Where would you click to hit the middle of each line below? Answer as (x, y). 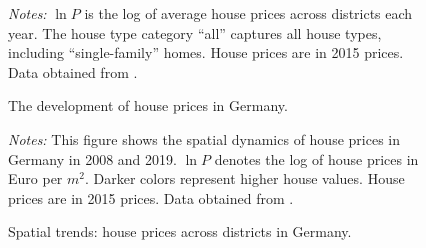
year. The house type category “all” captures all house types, (195, 32)
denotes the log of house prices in (316, 158)
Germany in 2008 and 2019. (92, 158)
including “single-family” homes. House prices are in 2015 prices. (206, 52)
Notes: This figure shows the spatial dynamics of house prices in (204, 138)
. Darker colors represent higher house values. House (245, 178)
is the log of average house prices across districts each (248, 13)
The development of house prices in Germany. (148, 105)
